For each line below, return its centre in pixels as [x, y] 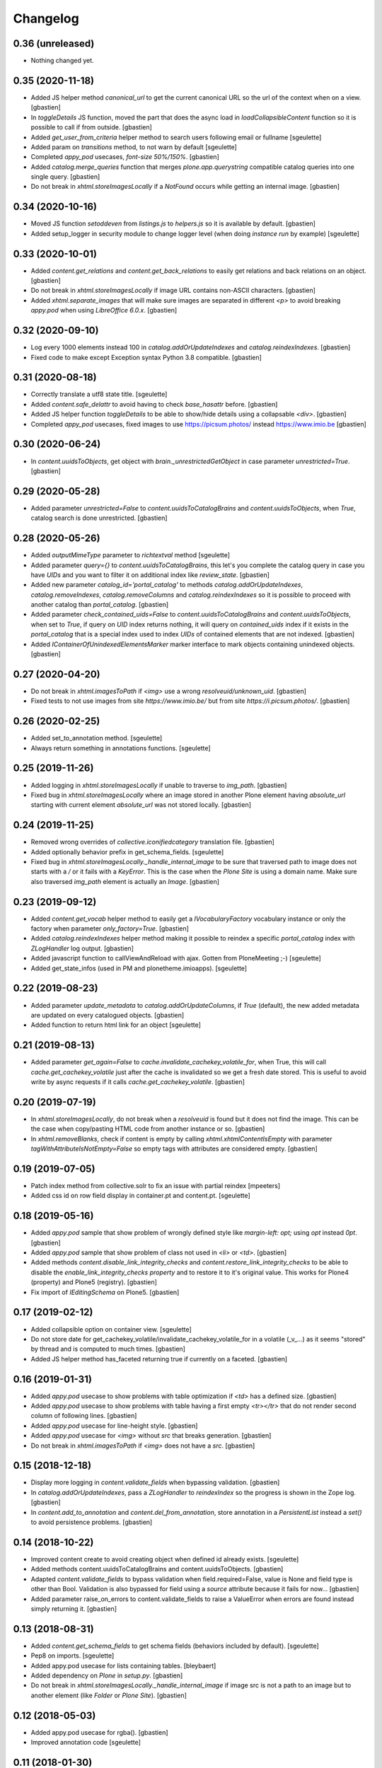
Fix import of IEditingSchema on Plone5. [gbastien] [105, 1292]
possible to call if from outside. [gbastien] [91, 127]
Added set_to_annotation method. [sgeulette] [97, 738]
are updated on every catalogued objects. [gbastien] [108, 1015]
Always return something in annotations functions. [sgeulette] [121, 748]
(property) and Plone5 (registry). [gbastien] [94, 1282]
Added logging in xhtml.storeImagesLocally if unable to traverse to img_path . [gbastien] [159, 785]
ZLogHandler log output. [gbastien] [82, 948]
